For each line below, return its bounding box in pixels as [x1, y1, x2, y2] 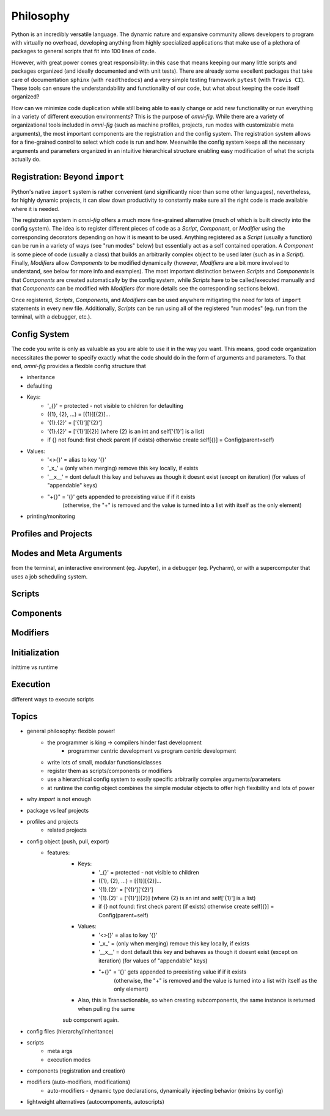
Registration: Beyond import [11, 171, 125, 182]
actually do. [11, 156, 41, 163]
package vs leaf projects [26, 807, 89, 814]
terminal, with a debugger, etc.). [11, 313, 92, 320]
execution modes [47, 1055, 91, 1063]
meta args [47, 1048, 73, 1055]
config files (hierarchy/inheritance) [26, 1027, 114, 1035]
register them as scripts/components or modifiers [47, 767, 172, 774]
